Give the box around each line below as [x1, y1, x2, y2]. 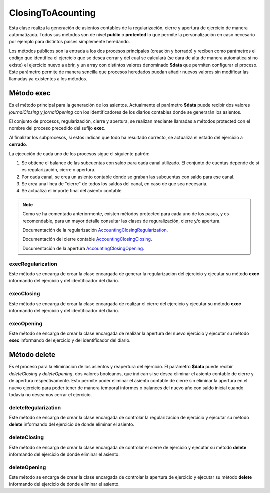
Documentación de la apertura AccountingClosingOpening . [22, 245, 144, 251]
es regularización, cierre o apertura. [21, 167, 96, 173]
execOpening [9, 320, 42, 327]
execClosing [9, 290, 40, 297]
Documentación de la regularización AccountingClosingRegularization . [22, 227, 168, 233]
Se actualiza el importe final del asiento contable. [21, 188, 123, 194]
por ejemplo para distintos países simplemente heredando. [9, 39, 130, 45]
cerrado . [9, 141, 27, 147]
